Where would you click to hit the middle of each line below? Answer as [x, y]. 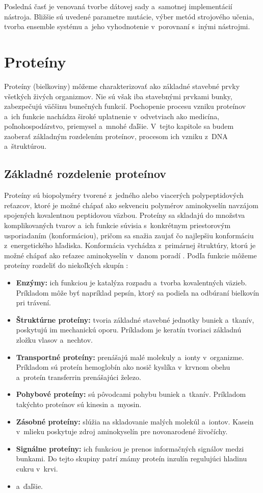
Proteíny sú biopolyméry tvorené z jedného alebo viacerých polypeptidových [124, 195]
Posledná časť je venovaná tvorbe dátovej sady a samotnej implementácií [118, 6]
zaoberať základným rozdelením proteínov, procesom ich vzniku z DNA [116, 136]
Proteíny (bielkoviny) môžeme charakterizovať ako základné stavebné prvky [122, 86]
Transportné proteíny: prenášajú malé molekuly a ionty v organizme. [130, 357]
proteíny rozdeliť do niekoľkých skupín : [66, 265]
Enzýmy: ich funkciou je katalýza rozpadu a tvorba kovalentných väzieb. [131, 283]
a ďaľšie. [29, 486]
